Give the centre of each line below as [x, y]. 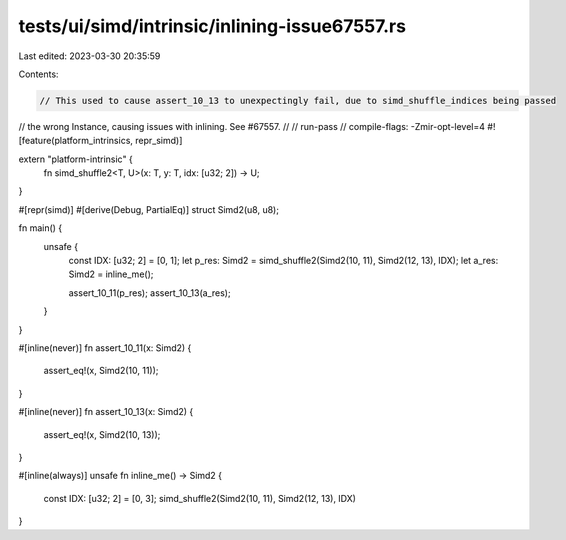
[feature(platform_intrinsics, [76, 141]
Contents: [38, 74]
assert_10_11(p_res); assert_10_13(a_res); [149, 292]
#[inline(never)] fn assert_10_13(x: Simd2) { [106, 412]
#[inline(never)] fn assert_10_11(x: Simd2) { [105, 347]
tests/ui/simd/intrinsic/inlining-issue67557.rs [212, 26]
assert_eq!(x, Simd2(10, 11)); [101, 371]
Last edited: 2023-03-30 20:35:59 [89, 56]
